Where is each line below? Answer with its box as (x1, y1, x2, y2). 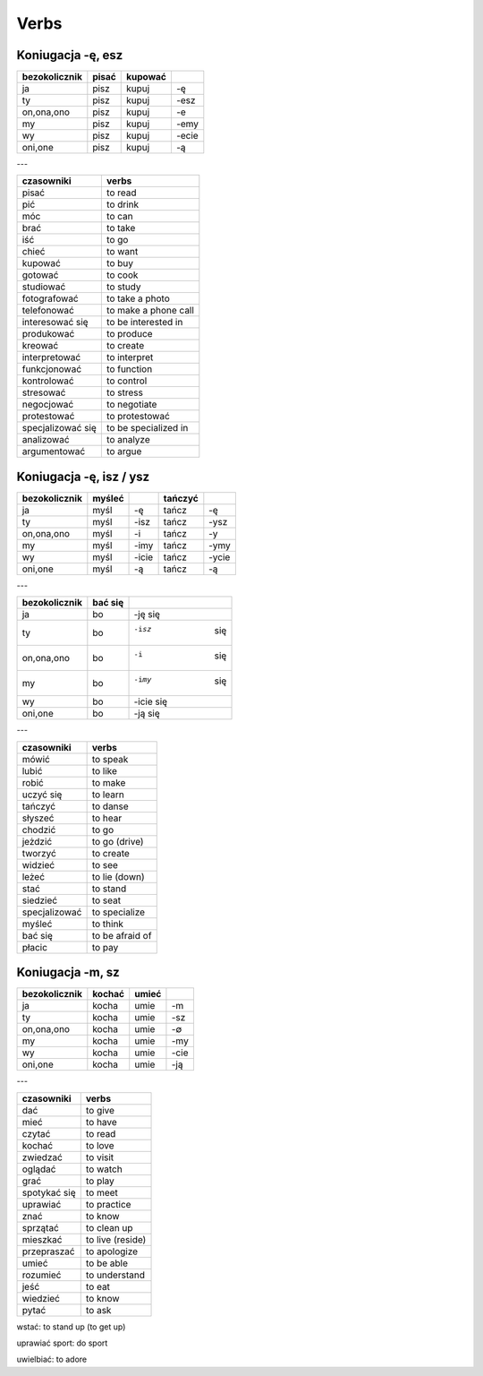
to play (85, 1174, 115, 1187)
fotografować (21, 292, 80, 305)
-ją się (133, 708, 160, 720)
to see (91, 858, 118, 871)
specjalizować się (21, 422, 97, 434)
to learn (91, 788, 124, 801)
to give (85, 1104, 115, 1116)
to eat (85, 1280, 111, 1293)
